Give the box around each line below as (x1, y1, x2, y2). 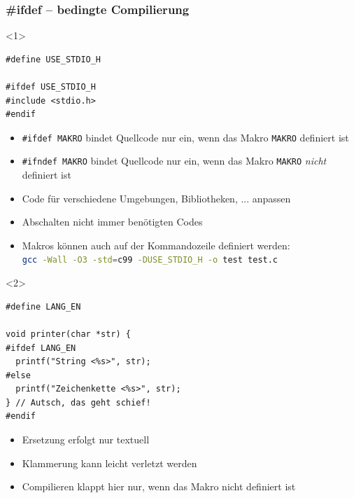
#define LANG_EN (6, 301, 81, 312)
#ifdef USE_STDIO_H (6, 82, 96, 92)
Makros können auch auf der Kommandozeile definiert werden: (22, 237, 290, 252)
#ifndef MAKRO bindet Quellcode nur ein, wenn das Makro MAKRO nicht (22, 153, 327, 168)
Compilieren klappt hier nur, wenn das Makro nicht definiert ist (22, 479, 296, 494)
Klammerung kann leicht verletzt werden (22, 455, 197, 470)
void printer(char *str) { (6, 328, 131, 339)
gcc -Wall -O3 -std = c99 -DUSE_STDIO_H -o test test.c (22, 255, 278, 265)
